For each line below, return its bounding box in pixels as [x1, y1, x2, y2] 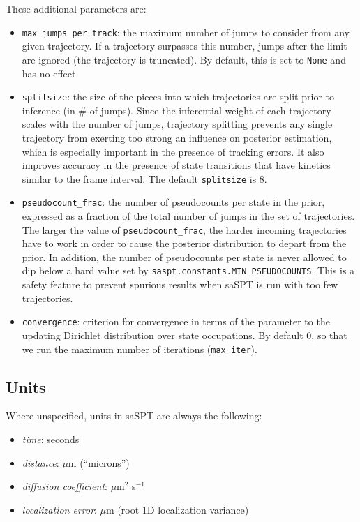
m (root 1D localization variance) [106, 502, 249, 516]
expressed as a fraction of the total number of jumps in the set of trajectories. [22, 209, 355, 223]
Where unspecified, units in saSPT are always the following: [6, 408, 262, 423]
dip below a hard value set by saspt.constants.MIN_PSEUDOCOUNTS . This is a [22, 263, 355, 278]
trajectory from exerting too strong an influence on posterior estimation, [22, 130, 332, 144]
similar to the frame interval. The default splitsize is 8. [22, 171, 267, 186]
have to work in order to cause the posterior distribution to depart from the [22, 236, 347, 251]
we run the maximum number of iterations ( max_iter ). [22, 341, 257, 356]
